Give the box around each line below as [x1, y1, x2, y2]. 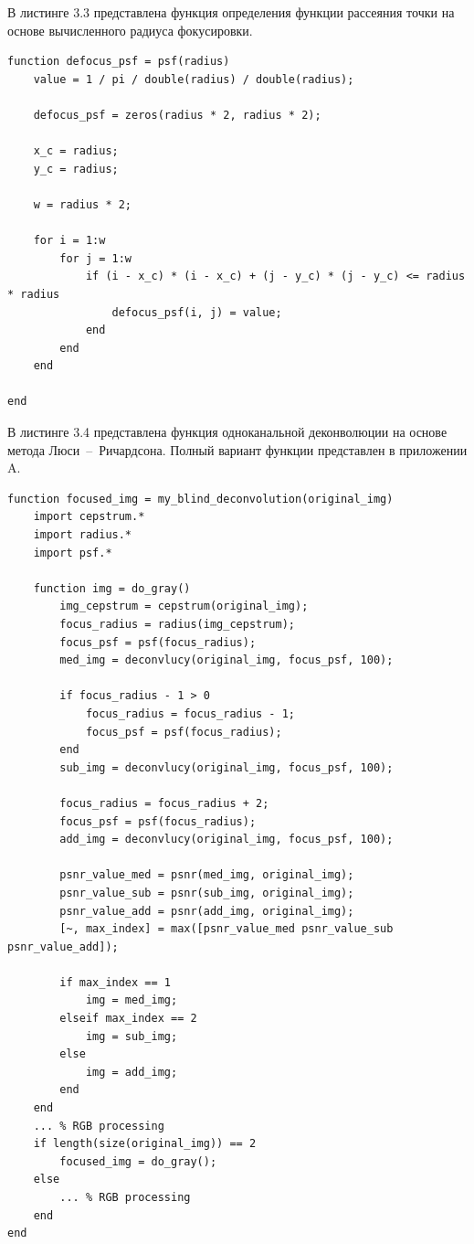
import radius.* [33, 528, 132, 542]
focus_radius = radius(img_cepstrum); [59, 618, 295, 631]
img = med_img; [85, 994, 178, 1007]
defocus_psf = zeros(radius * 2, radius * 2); [33, 108, 321, 122]
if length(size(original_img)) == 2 [33, 1137, 257, 1151]
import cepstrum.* [33, 510, 145, 524]
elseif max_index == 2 [59, 1012, 197, 1026]
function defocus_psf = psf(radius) [7, 55, 230, 69]
